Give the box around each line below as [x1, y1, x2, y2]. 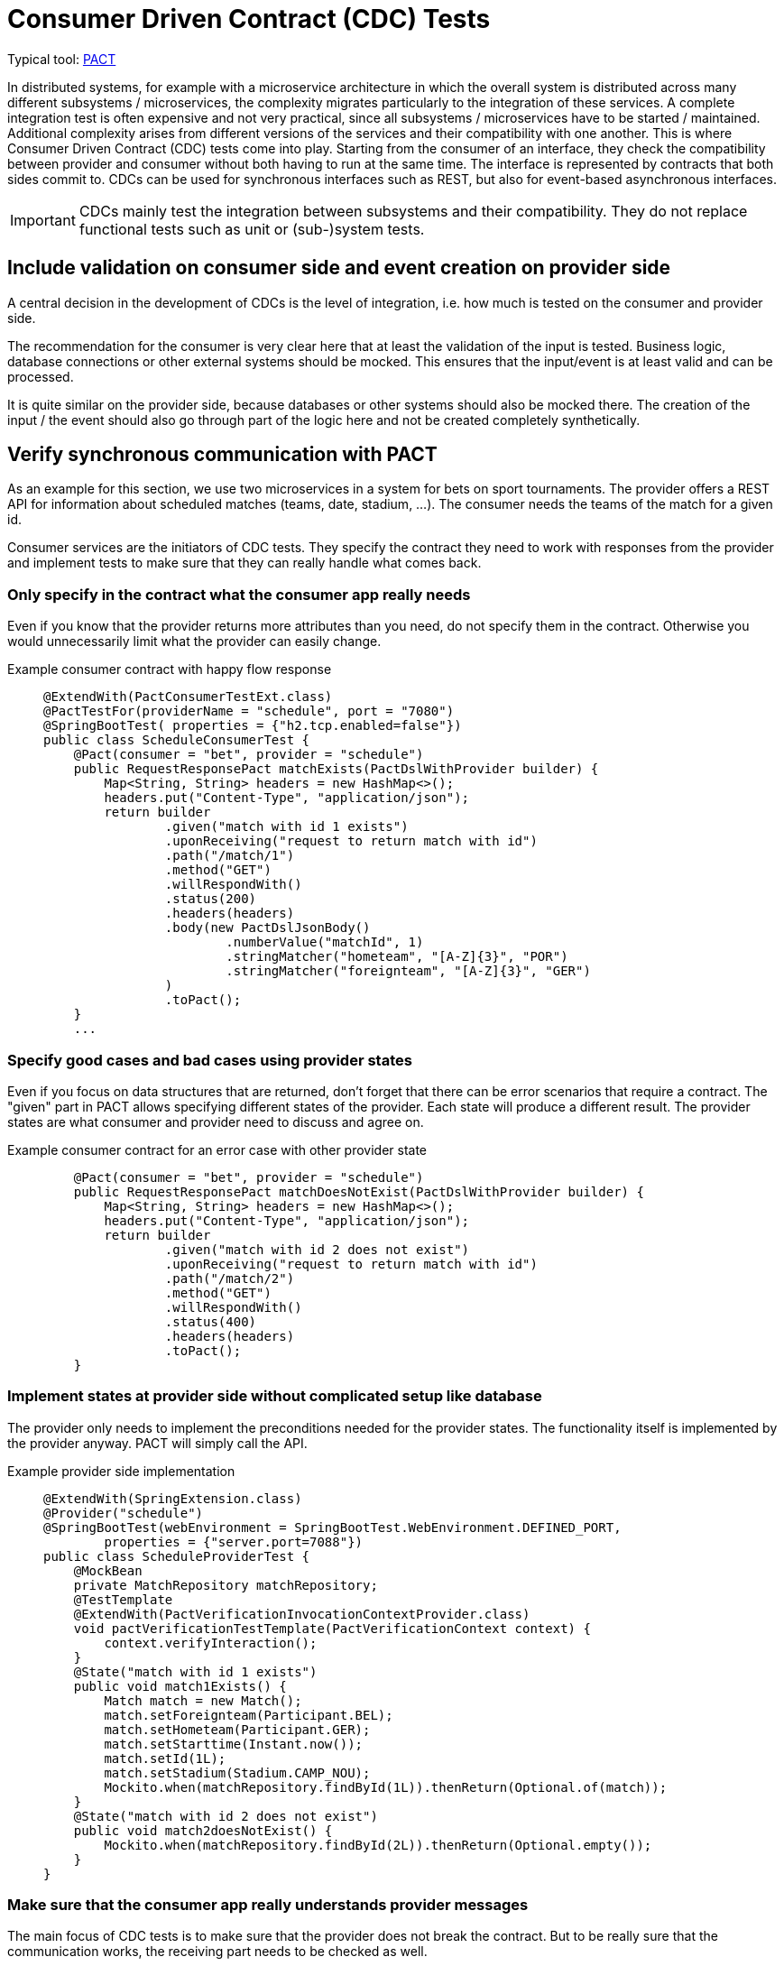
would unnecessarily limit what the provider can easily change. [7, 633, 382, 650]
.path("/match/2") [164, 1270, 295, 1286]
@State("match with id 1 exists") [73, 1664, 318, 1679]
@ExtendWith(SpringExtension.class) [43, 1491, 302, 1506]
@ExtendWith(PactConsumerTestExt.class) [43, 689, 333, 705]
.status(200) [164, 891, 257, 907]
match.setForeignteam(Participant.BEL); [104, 1707, 393, 1722]
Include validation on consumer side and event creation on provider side [7, 256, 671, 280]
